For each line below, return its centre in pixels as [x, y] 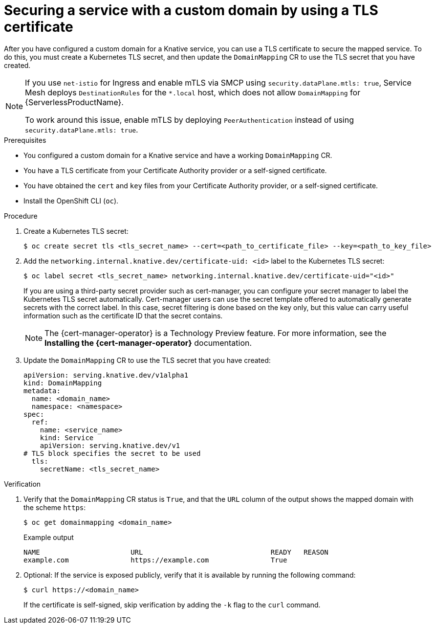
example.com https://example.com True [155, 560]
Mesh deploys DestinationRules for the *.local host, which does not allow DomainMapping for [193, 92]
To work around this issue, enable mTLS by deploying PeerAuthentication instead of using [190, 120]
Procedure [21, 216]
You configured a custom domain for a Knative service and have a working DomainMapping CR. [178, 155]
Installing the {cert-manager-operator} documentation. [148, 343]
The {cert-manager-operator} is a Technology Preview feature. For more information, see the [216, 333]
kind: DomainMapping [63, 383]
